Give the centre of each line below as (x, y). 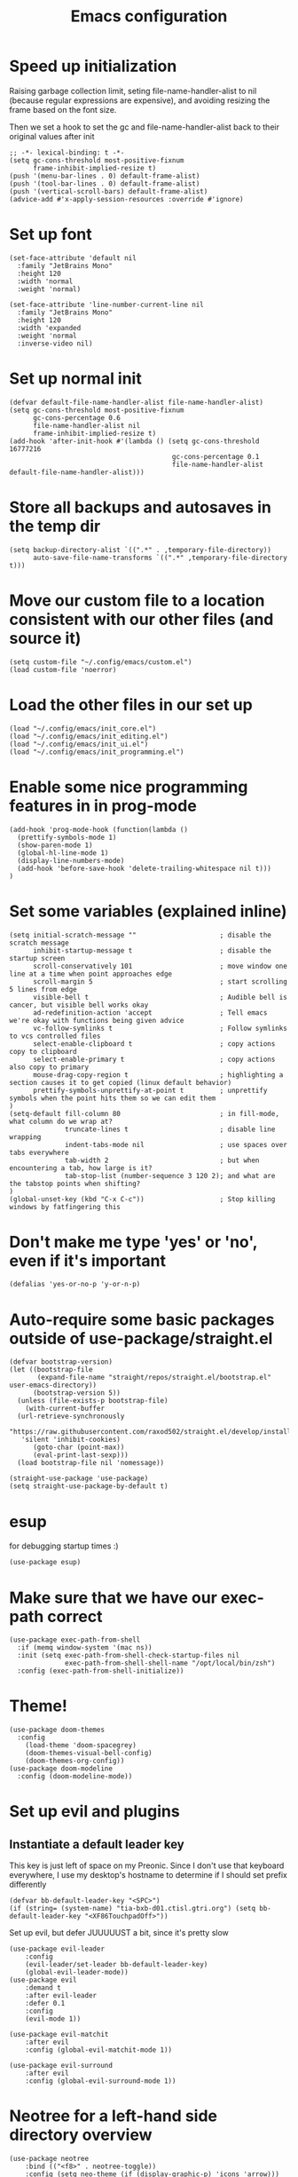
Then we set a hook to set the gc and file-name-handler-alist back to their (144, 127)
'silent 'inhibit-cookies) (71, 1440)
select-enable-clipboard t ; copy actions (154, 1044)
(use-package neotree (49, 2159)
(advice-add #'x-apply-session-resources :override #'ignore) (126, 199)
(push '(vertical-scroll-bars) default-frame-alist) (109, 191)
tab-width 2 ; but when (162, 1160)
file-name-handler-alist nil (86, 425)
